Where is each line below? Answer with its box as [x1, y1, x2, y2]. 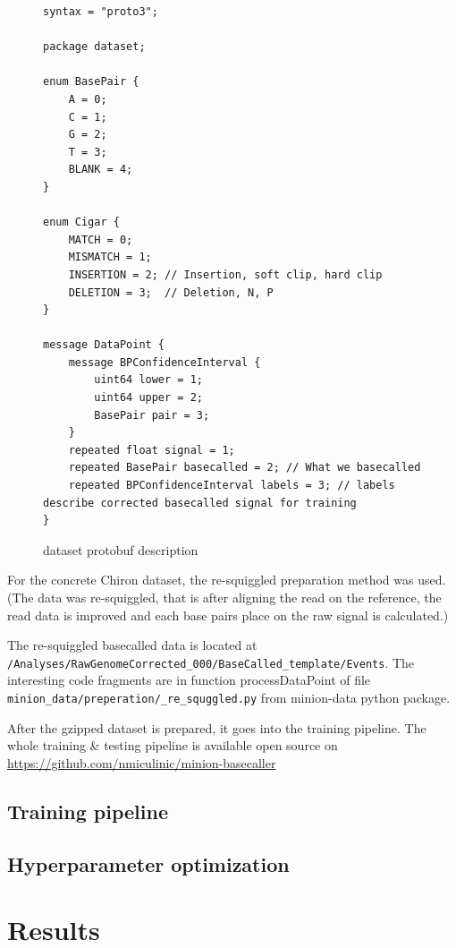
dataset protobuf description [43, 540, 198, 559]
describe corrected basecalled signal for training [43, 496, 357, 509]
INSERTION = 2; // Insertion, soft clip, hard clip [68, 268, 383, 281]
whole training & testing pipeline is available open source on [7, 736, 338, 755]
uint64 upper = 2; [94, 391, 203, 405]
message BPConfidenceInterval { [68, 355, 261, 369]
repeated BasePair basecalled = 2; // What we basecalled [68, 461, 421, 474]
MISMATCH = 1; [68, 251, 152, 264]
